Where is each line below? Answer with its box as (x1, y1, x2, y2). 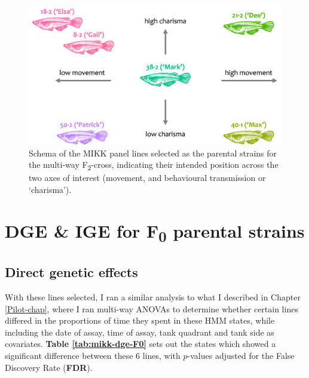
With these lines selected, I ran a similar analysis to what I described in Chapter (5, 291, 301, 303)
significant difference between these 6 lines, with (5, 349, 180, 362)
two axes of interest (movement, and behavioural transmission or (29, 171, 266, 184)
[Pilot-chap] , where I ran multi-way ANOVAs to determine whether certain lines (5, 302, 298, 315)
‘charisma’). (29, 183, 72, 195)
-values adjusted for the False (187, 349, 295, 362)
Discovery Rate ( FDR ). (5, 361, 93, 373)
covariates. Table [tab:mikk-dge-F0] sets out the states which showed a (5, 337, 276, 350)
